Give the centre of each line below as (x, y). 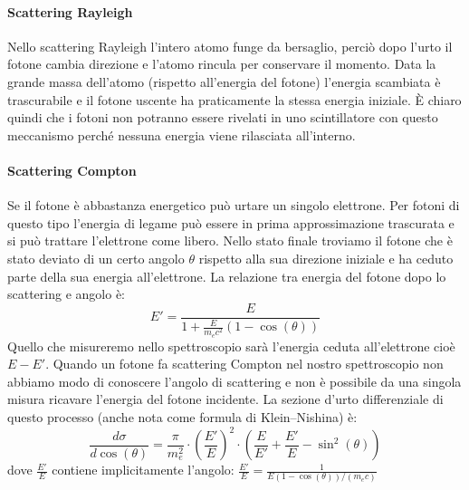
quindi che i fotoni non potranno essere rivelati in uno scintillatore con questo (223, 117)
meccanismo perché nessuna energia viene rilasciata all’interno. (182, 135)
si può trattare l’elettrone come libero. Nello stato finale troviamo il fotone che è (230, 240)
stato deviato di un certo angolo (96, 258)
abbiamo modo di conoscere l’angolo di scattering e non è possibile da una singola (234, 381)
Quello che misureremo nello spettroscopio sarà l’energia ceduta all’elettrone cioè (231, 346)
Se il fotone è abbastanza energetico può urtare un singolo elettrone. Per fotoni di (234, 205)
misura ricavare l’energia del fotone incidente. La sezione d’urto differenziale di (225, 399)
